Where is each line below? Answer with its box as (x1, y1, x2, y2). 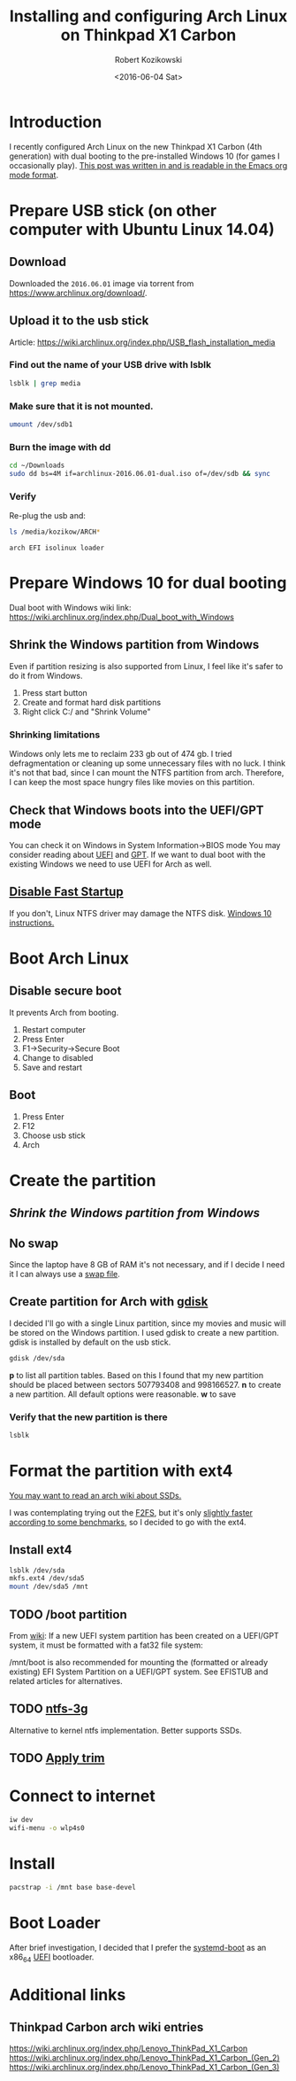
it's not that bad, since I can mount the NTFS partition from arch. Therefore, (9, 768, 285, 778)
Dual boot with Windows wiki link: (9, 603, 132, 612)
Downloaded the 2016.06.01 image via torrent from (9, 277, 194, 289)
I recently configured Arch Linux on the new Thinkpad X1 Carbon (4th (9, 141, 262, 152)
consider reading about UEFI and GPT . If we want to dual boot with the (9, 849, 266, 860)
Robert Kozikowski (114, 54, 183, 65)
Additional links (9, 1984, 126, 2005)
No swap (9, 1235, 59, 1251)
